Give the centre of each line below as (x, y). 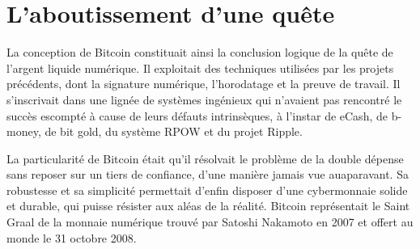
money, (24, 131)
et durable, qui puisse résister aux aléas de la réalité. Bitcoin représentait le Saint (208, 206)
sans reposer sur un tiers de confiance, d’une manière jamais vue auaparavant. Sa (208, 174)
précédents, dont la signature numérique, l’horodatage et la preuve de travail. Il (204, 84)
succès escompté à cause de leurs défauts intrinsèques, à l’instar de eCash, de (197, 115)
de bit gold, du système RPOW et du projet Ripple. (174, 131)
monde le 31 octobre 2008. (72, 237)
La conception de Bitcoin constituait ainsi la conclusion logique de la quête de (200, 52)
